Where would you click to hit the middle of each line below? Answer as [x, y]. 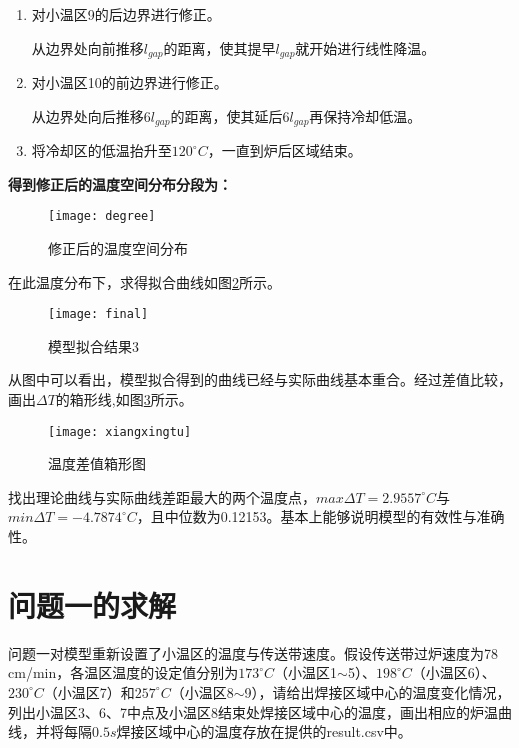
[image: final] [98, 314]
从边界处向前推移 [87, 47]
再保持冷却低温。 [365, 115]
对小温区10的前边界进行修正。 [129, 82]
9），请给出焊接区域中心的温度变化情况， [377, 691]
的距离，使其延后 [226, 115]
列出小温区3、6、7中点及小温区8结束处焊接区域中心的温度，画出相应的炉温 [253, 711]
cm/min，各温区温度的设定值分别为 [123, 672]
